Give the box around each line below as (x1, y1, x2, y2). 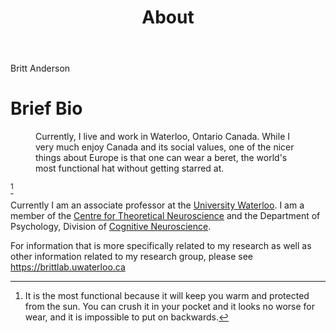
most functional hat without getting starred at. (35, 162, 225, 175)
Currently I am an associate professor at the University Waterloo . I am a (10, 199, 305, 211)
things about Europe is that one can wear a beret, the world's (35, 152, 288, 164)
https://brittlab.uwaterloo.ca (10, 261, 126, 273)
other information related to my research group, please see (10, 251, 254, 263)
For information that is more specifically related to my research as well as (10, 240, 312, 252)
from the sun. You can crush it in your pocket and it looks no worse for (24, 301, 316, 313)
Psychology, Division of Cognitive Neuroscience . (10, 221, 212, 233)
